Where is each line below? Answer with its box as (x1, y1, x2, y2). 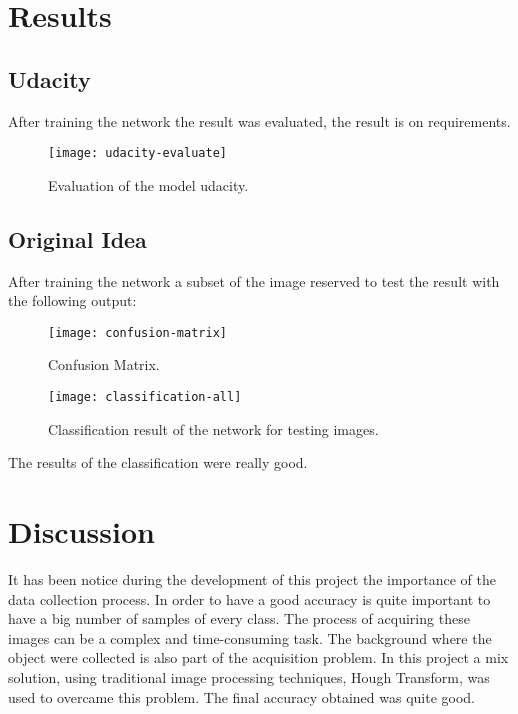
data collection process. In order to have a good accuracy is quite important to (8, 588, 491, 609)
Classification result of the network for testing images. (48, 418, 379, 439)
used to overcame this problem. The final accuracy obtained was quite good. (8, 686, 475, 707)
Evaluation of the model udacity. (48, 174, 249, 195)
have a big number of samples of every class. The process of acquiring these (8, 608, 470, 629)
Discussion (8, 511, 155, 552)
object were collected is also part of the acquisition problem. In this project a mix (8, 647, 509, 668)
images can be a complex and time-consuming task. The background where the (8, 627, 492, 648)
